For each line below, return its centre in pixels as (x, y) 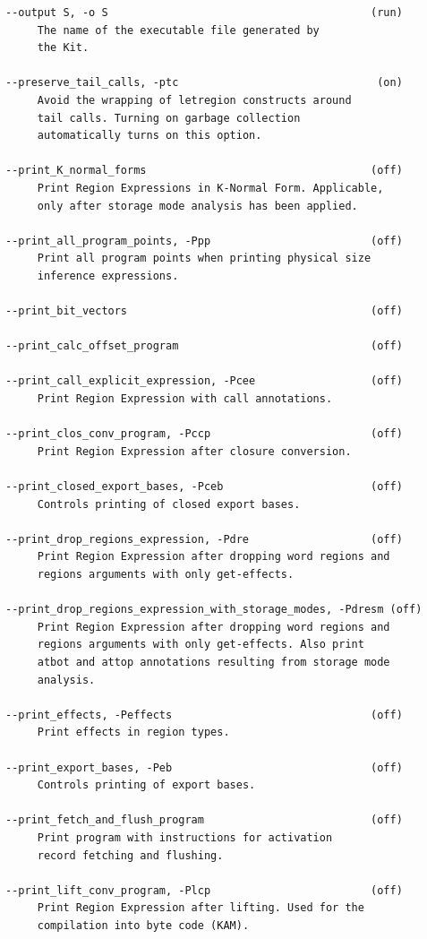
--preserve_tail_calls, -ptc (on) (204, 83)
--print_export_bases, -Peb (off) (204, 767)
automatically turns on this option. (149, 136)
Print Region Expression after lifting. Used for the (201, 908)
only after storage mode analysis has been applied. (197, 206)
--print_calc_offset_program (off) (204, 346)
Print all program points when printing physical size (204, 258)
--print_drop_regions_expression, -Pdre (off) (204, 539)
